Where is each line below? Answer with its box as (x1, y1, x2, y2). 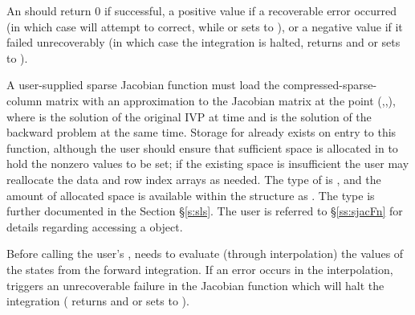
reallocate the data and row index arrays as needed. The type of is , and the (6, 170, 381, 187)
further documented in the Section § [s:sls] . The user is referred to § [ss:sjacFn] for (6, 202, 403, 219)
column (6, 92, 43, 108)
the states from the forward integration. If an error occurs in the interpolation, (6, 260, 393, 277)
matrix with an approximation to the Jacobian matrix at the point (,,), (45, 92, 396, 108)
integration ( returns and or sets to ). (6, 292, 189, 309)
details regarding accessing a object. (6, 218, 183, 235)
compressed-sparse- (283, 76, 377, 93)
